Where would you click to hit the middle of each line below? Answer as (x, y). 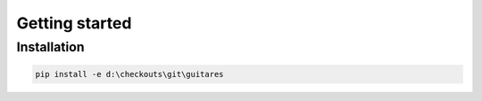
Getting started (74, 23)
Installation (50, 47)
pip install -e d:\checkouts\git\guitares (129, 74)
